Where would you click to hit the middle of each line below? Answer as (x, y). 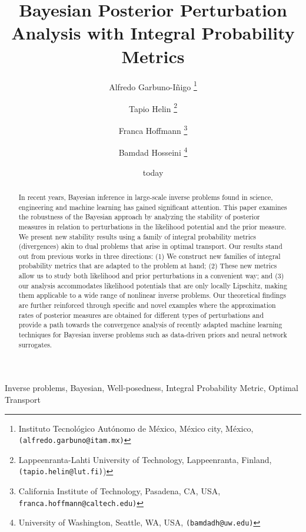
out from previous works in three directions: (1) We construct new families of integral (149, 256)
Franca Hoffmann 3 (153, 129)
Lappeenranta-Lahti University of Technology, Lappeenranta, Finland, (145, 459)
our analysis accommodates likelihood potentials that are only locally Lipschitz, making (153, 285)
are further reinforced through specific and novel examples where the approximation (147, 305)
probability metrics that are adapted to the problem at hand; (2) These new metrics (148, 266)
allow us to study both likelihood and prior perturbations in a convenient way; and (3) (151, 276)
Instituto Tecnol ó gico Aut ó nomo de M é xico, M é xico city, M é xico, (136, 428)
